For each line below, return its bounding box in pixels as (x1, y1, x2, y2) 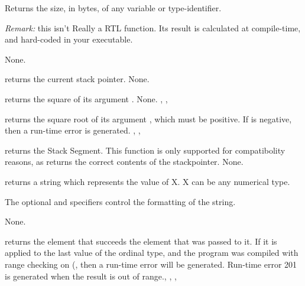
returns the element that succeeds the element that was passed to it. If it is (5, 235, 277, 247)
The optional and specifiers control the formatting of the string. (5, 195, 236, 207)
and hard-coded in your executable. (5, 33, 133, 45)
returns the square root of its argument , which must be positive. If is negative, (5, 112, 292, 125)
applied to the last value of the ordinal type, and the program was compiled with (5, 246, 298, 259)
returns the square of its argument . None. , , (5, 92, 168, 105)
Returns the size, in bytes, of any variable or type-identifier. (5, 2, 222, 14)
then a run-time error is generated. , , (5, 124, 141, 136)
